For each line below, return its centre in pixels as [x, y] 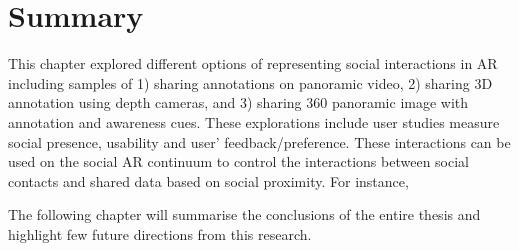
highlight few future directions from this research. [160, 233]
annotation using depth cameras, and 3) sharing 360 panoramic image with [238, 102]
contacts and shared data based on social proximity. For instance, [208, 180]
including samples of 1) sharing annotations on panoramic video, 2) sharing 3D [250, 82]
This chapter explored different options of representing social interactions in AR [253, 63]
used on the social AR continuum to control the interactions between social [238, 161]
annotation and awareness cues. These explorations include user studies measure [254, 121]
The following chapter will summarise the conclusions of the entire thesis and [244, 214]
